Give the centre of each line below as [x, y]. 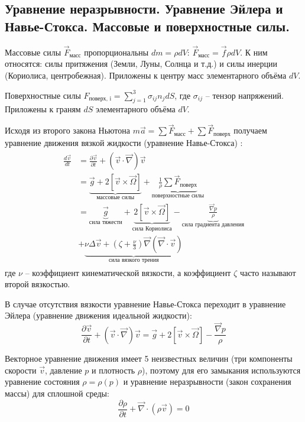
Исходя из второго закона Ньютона [67, 130]
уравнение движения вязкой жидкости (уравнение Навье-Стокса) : [124, 142]
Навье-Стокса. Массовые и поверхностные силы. [147, 26]
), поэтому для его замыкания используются [221, 370]
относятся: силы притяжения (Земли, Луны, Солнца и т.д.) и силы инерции [141, 64]
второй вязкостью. [38, 284]
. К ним [254, 52]
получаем [250, 130]
